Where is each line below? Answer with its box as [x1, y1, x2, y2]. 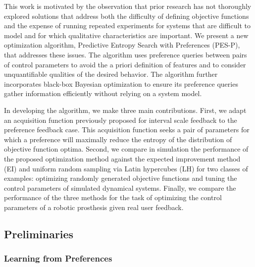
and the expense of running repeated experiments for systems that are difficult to [4, 20, 251, 31]
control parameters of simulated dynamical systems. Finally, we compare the [4, 182, 236, 193]
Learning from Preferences [4, 252, 112, 265]
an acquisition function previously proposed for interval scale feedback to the [4, 114, 237, 125]
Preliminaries [4, 226, 74, 241]
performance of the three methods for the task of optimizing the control [4, 192, 222, 203]
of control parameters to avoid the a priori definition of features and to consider [4, 59, 246, 69]
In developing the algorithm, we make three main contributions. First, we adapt [4, 105, 247, 115]
